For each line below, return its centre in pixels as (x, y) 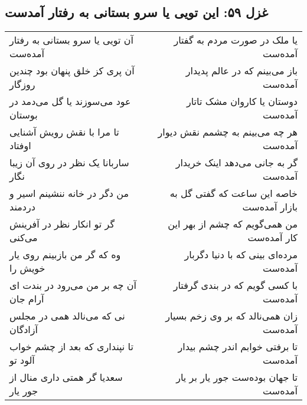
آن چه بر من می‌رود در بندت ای (73, 285)
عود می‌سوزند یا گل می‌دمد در (70, 101)
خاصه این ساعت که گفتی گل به (233, 193)
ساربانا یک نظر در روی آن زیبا (69, 163)
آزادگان (24, 330)
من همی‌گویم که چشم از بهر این (233, 224)
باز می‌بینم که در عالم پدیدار (241, 71)
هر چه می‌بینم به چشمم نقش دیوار (228, 132)
